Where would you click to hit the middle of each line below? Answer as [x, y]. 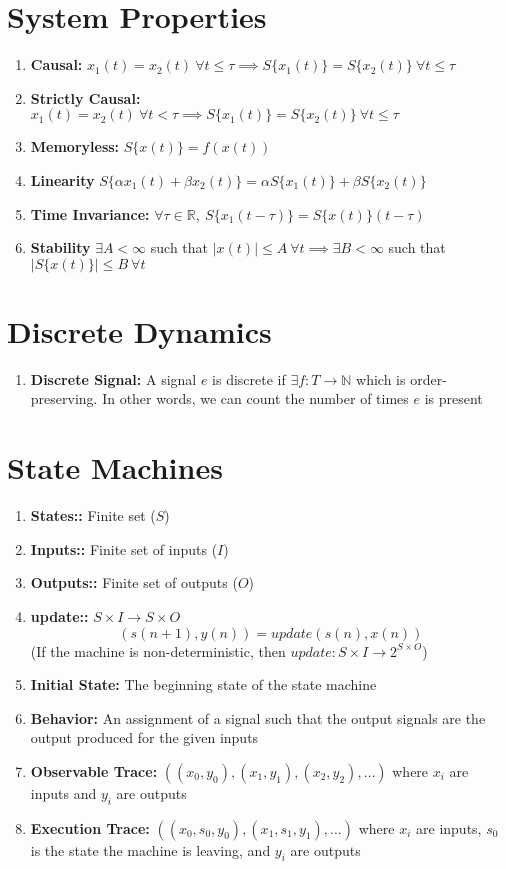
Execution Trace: [90, 827]
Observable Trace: [94, 770]
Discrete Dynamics [139, 330]
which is [381, 378]
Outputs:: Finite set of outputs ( [134, 582]
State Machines [115, 467]
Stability [60, 247]
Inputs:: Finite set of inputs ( [124, 548]
